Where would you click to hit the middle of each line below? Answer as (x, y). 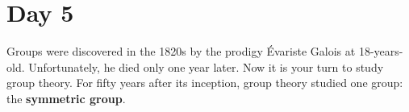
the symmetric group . (66, 98)
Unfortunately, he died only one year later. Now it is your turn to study (206, 66)
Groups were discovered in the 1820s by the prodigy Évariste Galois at (181, 51)
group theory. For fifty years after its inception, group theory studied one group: (205, 83)
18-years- (381, 51)
